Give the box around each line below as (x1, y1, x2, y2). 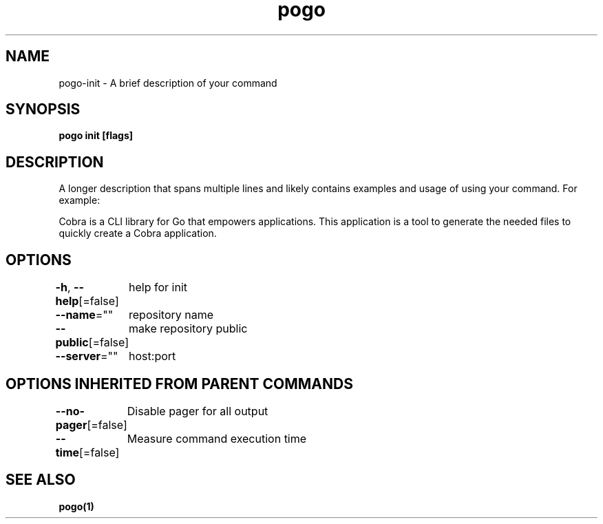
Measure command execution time (127, 431, 307, 446)
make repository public (129, 322, 248, 336)
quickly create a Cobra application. (59, 227, 217, 240)
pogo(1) (59, 500, 94, 512)
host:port (129, 349, 176, 364)
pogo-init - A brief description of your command (59, 76, 277, 89)
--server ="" (55, 349, 118, 364)
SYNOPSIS (6, 101, 81, 118)
